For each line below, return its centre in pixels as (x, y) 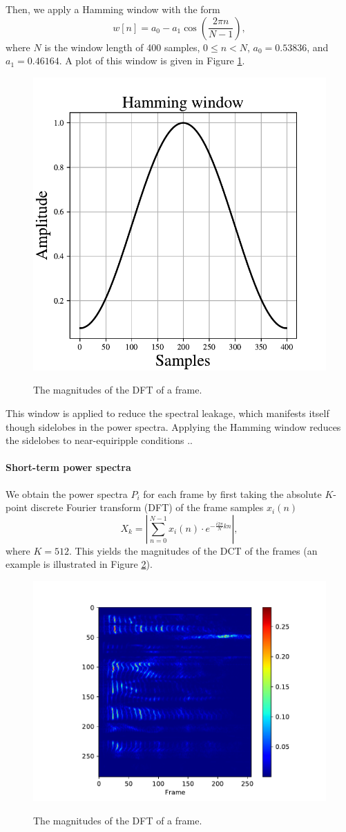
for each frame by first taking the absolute (232, 493)
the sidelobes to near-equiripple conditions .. (99, 440)
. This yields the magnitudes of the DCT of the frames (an (193, 550)
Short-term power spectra (68, 467)
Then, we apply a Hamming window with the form (113, 9)
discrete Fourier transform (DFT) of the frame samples (147, 507)
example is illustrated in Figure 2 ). (79, 564)
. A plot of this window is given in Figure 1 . (152, 61)
